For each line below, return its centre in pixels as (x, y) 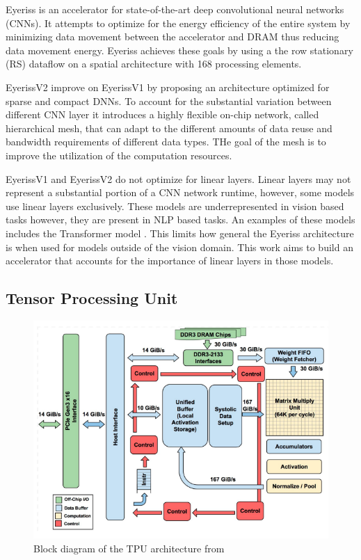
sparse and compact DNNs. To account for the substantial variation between (169, 101)
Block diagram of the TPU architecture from (129, 548)
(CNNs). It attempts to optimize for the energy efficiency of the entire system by (178, 23)
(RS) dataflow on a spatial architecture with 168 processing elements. (154, 64)
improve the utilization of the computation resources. (119, 155)
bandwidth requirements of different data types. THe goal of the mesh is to (166, 142)
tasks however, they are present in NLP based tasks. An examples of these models (180, 219)
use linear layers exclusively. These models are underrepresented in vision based (175, 206)
